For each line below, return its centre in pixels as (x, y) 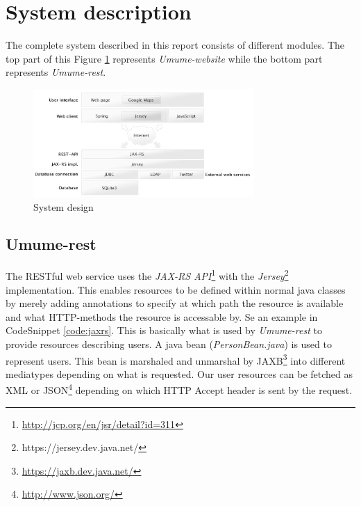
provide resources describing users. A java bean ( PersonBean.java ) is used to (169, 343)
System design (64, 206)
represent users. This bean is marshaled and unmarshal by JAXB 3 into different (176, 359)
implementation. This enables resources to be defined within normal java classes (176, 289)
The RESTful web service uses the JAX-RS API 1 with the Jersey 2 (147, 275)
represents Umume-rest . (56, 72)
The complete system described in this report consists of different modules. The (175, 45)
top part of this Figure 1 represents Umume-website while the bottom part (164, 58)
